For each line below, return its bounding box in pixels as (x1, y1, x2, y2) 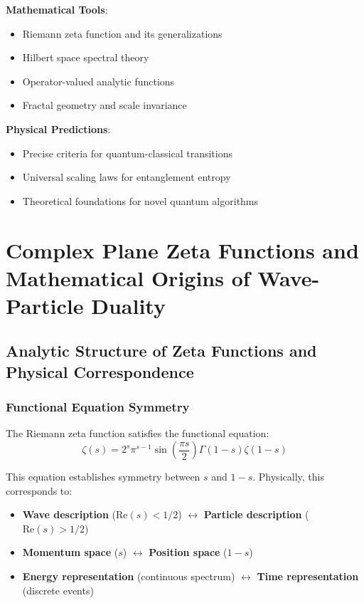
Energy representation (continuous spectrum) (22, 569, 235, 584)
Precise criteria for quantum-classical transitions (22, 145, 232, 160)
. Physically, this (252, 469, 324, 484)
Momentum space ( (22, 545, 119, 560)
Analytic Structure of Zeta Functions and (6, 340, 317, 362)
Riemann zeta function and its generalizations (22, 26, 223, 41)
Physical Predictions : (6, 121, 111, 136)
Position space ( (149, 545, 227, 560)
